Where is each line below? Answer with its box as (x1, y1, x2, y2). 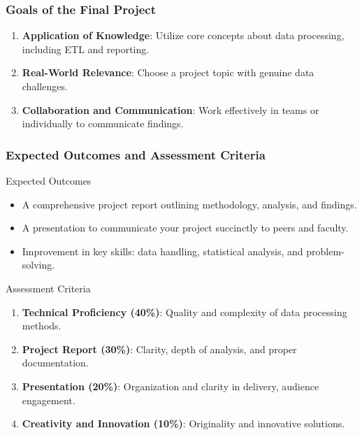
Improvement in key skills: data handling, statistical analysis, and (22, 243, 303, 258)
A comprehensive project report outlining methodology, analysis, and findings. (22, 197, 357, 211)
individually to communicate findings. (22, 116, 184, 131)
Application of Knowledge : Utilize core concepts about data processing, (22, 28, 345, 43)
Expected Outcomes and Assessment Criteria (6, 145, 266, 163)
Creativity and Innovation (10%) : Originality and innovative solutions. (22, 416, 345, 431)
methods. (22, 318, 61, 333)
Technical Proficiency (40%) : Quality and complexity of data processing (22, 304, 347, 319)
